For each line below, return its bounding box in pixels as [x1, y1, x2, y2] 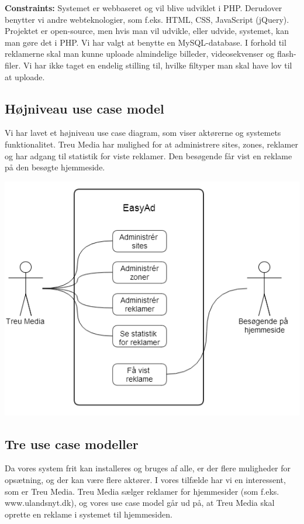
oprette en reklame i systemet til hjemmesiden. [5, 508, 172, 520]
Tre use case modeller [5, 434, 139, 453]
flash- [277, 47, 296, 60]
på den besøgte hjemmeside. [5, 161, 105, 173]
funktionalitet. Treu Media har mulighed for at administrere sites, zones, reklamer [5, 138, 298, 150]
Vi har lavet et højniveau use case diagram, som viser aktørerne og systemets [5, 126, 281, 139]
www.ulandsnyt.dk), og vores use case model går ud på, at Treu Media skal [5, 496, 275, 509]
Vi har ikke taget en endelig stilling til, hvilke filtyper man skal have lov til [23, 59, 292, 71]
